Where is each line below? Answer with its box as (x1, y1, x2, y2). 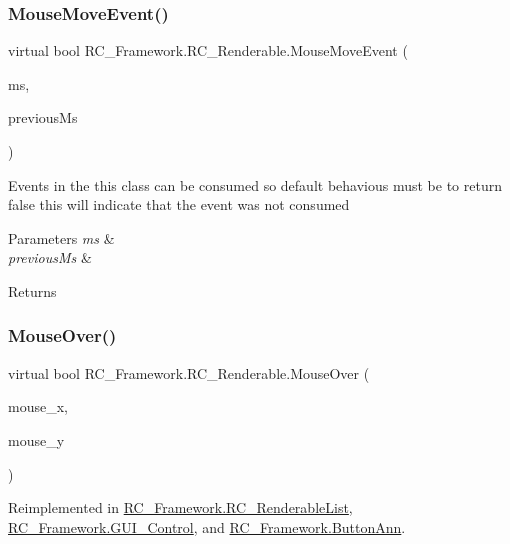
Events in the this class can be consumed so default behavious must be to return (8, 174, 502, 195)
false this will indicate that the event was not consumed (8, 194, 350, 215)
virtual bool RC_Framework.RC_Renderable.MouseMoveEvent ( (8, 40, 408, 61)
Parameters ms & (8, 227, 115, 248)
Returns (8, 280, 57, 301)
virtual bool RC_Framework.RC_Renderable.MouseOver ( (8, 362, 370, 383)
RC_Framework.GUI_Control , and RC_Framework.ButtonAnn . (8, 516, 406, 537)
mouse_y (8, 429, 65, 450)
